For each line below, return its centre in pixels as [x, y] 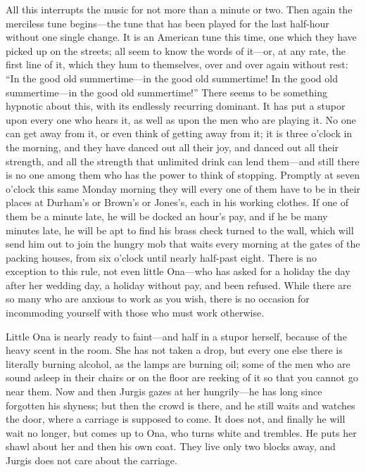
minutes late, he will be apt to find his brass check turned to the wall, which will [180, 230]
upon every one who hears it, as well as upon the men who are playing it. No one [181, 119]
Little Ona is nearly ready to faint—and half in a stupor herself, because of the [176, 336]
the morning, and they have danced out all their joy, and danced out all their [172, 147]
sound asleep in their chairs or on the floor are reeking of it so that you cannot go [182, 377]
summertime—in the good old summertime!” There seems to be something [166, 92]
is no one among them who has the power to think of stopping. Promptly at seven [183, 175]
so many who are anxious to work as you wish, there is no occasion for [158, 299]
